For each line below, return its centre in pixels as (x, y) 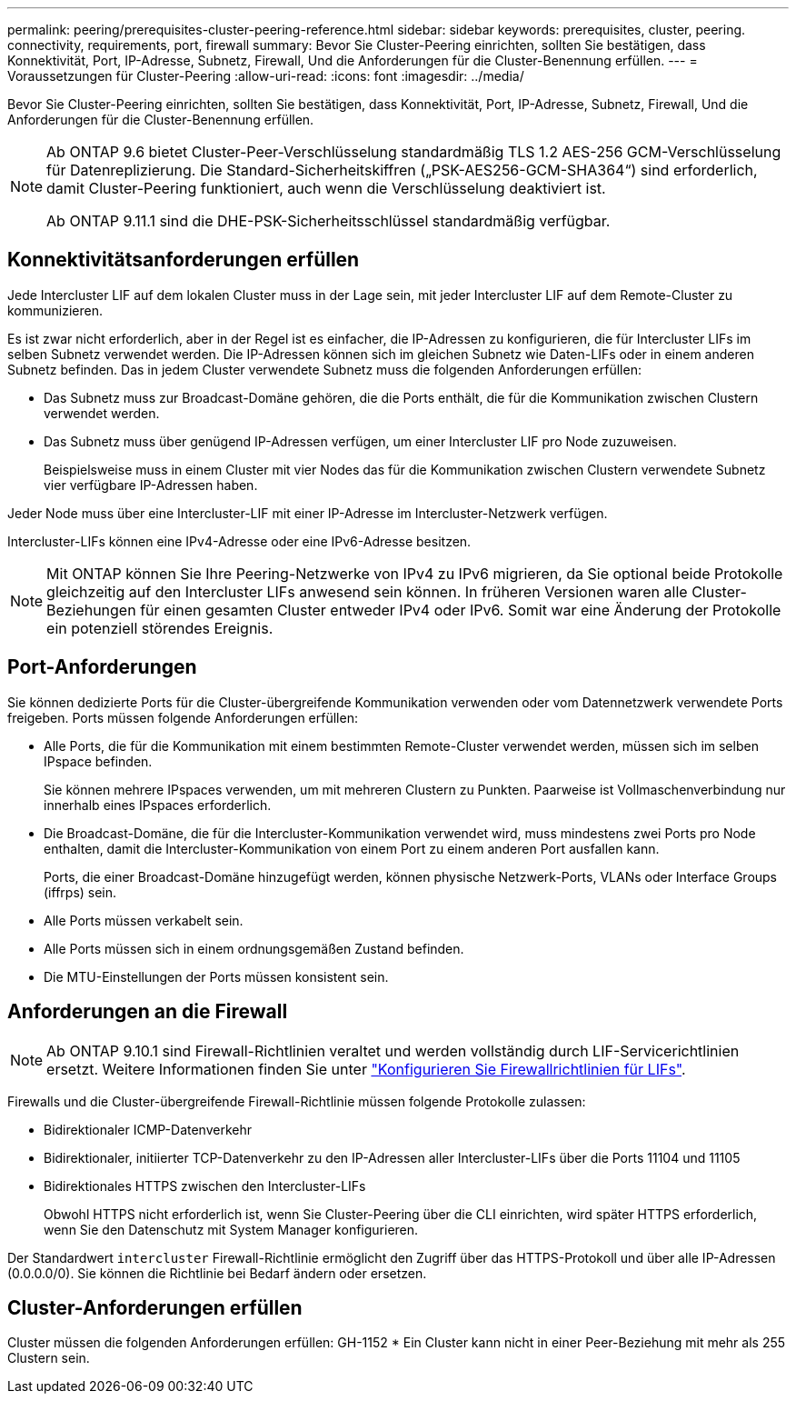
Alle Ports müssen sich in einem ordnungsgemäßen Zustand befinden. (254, 948)
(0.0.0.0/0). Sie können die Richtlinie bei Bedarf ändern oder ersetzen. (217, 1273)
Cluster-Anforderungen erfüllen (155, 1307)
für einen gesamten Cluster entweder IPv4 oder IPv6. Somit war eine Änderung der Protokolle (461, 610)
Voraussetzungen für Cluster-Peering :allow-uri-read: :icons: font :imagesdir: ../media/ (266, 76)
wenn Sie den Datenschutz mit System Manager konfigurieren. (231, 1229)
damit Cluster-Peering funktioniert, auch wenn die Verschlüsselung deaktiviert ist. (326, 188)
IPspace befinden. (98, 761)
